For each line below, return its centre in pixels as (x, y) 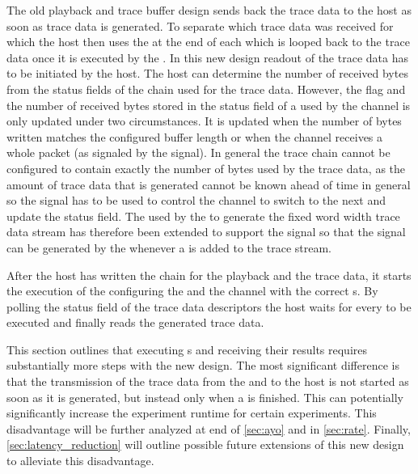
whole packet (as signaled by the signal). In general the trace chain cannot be (198, 152)
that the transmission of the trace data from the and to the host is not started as (208, 381)
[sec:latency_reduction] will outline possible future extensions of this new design (205, 444)
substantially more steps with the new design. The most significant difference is (203, 365)
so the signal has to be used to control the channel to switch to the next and (196, 200)
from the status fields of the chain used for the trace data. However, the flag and (206, 89)
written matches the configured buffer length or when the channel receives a (195, 136)
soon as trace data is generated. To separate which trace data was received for (200, 25)
